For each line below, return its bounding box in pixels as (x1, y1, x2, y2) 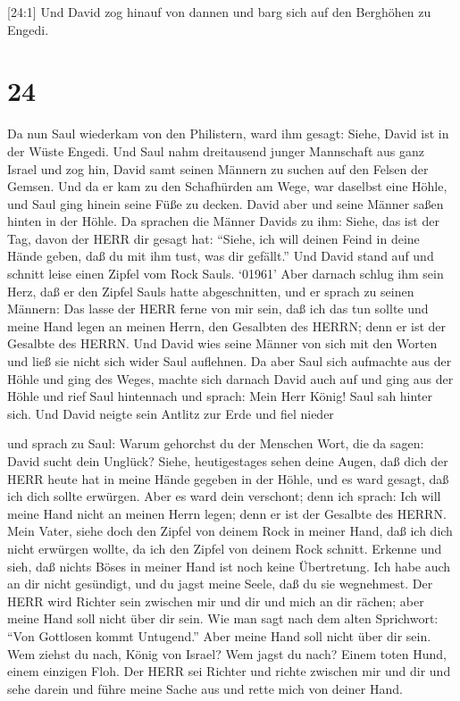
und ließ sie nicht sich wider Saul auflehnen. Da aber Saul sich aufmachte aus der (7, 352, 452, 371)
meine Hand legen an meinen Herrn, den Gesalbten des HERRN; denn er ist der (7, 316, 447, 335)
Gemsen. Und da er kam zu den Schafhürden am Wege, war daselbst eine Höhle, (7, 177, 447, 196)
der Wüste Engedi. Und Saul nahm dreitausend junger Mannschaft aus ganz (7, 141, 424, 160)
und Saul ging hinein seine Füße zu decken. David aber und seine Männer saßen (7, 194, 444, 213)
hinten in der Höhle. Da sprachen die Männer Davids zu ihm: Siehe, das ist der (7, 212, 439, 230)
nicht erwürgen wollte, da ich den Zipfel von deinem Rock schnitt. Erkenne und (7, 538, 442, 557)
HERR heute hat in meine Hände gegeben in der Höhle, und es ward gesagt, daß (7, 469, 449, 488)
